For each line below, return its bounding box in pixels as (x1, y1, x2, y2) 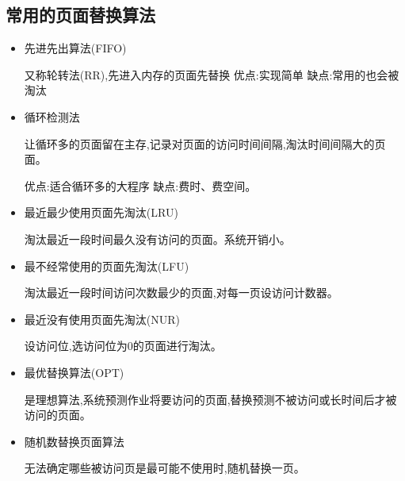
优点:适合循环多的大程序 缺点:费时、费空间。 (24, 177, 257, 194)
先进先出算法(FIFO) (24, 40, 127, 56)
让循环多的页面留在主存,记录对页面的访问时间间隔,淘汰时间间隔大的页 (24, 135, 386, 152)
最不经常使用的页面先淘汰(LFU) (24, 257, 189, 274)
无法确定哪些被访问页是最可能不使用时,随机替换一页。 (24, 460, 305, 476)
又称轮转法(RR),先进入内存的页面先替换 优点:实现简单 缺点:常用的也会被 (24, 66, 399, 83)
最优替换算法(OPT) (24, 364, 124, 380)
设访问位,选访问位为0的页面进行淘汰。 (24, 337, 222, 354)
